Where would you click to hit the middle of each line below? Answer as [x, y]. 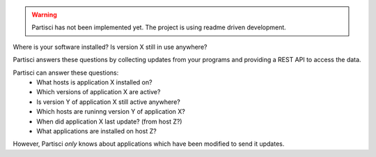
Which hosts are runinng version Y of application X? [111, 112]
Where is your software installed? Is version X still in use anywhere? [110, 47]
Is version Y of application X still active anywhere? [108, 102]
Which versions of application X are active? [99, 92]
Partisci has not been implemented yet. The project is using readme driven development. [159, 27]
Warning [44, 15]
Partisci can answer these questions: [66, 73]
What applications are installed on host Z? [96, 131]
